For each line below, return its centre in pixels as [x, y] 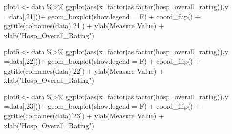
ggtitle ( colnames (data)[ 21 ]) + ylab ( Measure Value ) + [84, 26]
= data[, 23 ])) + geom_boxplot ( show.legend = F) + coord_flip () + [102, 106]
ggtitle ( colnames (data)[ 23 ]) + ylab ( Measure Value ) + [84, 115]
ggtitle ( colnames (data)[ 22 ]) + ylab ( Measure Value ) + [84, 70]
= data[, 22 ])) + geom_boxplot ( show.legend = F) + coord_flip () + [102, 61]
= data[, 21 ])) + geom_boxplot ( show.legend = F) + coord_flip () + [102, 16]
